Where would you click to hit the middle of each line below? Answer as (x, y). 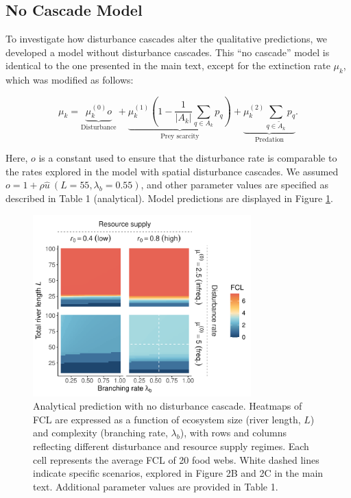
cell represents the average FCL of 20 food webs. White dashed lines (176, 459)
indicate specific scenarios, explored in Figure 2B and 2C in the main (178, 473)
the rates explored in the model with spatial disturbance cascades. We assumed (172, 171)
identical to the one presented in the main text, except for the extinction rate (168, 65)
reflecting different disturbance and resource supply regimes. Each (171, 446)
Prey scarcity (180, 137)
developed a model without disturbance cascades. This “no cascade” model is (168, 52)
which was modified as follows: (70, 80)
